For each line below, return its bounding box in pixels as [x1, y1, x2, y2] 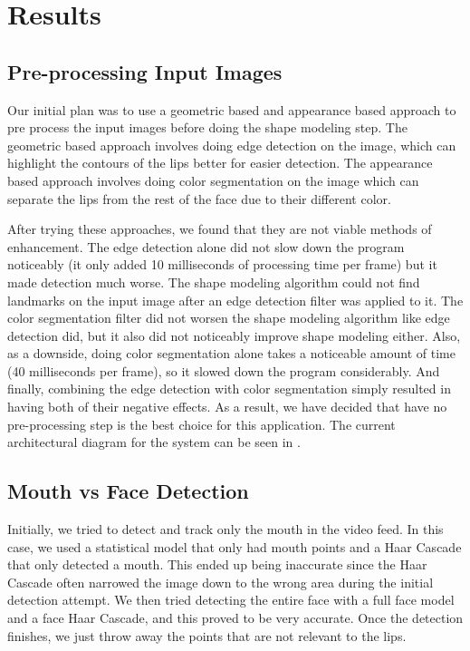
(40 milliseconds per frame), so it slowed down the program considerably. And [7, 361, 440, 380]
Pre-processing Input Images [7, 57, 283, 85]
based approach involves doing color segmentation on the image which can [7, 170, 419, 189]
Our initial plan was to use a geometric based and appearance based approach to [7, 100, 456, 119]
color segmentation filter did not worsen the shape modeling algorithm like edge [7, 308, 450, 327]
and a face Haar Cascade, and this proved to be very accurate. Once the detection [7, 608, 464, 627]
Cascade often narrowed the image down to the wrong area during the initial [7, 572, 434, 591]
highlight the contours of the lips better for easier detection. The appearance [7, 153, 433, 172]
